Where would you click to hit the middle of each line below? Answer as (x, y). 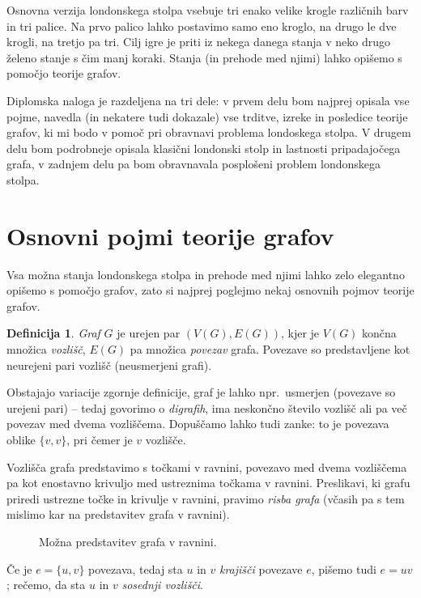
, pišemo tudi (344, 568)
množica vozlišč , (46, 349)
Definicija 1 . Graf (53, 333)
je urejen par (149, 333)
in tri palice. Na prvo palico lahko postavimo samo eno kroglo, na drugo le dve (202, 25)
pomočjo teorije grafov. (64, 73)
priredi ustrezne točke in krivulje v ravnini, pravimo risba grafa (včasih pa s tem (206, 498)
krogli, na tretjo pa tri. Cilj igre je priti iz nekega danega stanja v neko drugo (199, 42)
